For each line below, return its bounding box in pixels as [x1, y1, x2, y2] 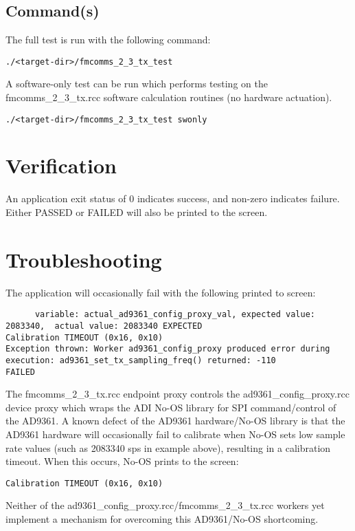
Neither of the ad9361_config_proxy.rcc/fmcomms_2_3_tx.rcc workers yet [5, 498, 325, 512]
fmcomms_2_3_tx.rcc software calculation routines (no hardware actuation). [5, 90, 332, 105]
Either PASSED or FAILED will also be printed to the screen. [5, 205, 268, 219]
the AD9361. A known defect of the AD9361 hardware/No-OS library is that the [5, 413, 345, 428]
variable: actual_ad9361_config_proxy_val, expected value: [34, 310, 316, 320]
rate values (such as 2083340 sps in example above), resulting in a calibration [5, 440, 331, 455]
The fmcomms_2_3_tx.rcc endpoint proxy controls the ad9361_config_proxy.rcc [5, 387, 350, 401]
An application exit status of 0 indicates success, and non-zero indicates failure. [5, 191, 340, 206]
